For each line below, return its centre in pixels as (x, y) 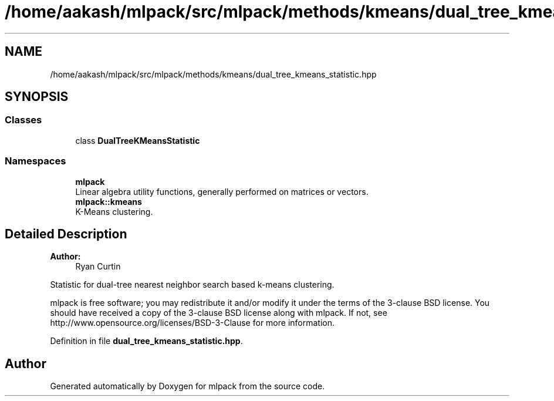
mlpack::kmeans (109, 201)
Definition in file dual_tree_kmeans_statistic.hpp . (146, 341)
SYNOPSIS (37, 97)
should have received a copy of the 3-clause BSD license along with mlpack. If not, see (219, 313)
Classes (23, 120)
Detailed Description (66, 234)
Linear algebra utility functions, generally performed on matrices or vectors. (222, 191)
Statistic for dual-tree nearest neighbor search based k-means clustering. (192, 285)
